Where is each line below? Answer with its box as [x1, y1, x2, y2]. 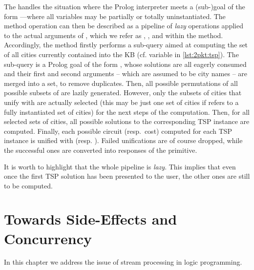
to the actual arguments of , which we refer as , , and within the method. [4, 30, 223, 40]
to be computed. [4, 180, 53, 190]
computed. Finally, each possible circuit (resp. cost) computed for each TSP [4, 125, 233, 136]
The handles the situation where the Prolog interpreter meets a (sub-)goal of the [4, 1, 245, 11]
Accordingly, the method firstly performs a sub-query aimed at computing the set [4, 40, 248, 50]
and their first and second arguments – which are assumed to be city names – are [4, 68, 247, 79]
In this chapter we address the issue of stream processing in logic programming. [4, 256, 242, 267]
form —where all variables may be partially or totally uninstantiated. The [4, 11, 226, 21]
